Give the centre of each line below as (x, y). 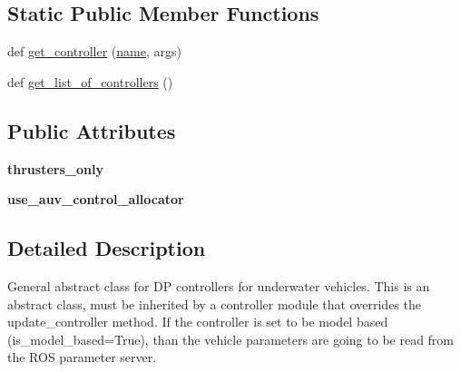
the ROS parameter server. (82, 357)
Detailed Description (107, 248)
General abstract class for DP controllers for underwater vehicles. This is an (219, 285)
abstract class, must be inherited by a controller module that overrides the (214, 303)
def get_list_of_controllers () (90, 81)
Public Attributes (92, 130)
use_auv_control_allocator (96, 199)
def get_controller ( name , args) (94, 51)
